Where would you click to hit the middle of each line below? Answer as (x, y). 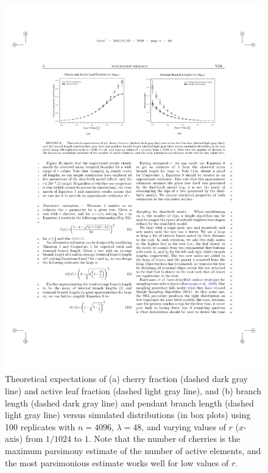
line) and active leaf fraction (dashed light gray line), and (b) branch (133, 391)
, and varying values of (184, 426)
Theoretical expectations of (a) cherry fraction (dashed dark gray (127, 379)
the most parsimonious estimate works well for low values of (117, 462)
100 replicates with (40, 426)
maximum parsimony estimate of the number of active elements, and (133, 451)
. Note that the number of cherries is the (164, 439)
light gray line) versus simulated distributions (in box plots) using (128, 415)
